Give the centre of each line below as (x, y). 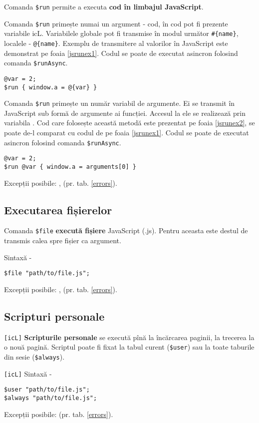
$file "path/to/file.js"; (47, 273)
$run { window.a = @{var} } (51, 87)
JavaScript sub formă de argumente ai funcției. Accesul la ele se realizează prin (125, 113)
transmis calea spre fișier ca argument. (63, 240)
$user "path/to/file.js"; (47, 390)
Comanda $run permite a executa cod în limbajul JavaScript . (104, 6)
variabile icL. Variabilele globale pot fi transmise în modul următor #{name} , (121, 33)
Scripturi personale (54, 316)
